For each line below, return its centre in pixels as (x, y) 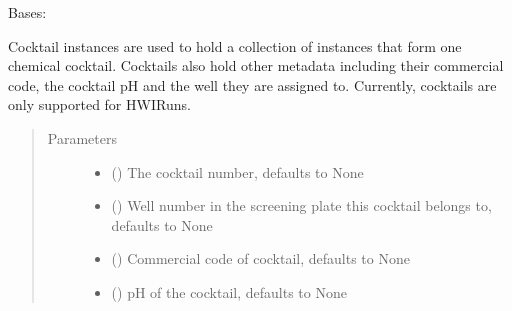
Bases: (27, 12)
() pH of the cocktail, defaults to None (229, 291)
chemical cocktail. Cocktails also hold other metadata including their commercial (256, 65)
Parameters (82, 137)
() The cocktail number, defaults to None (237, 171)
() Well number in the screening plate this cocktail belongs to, (301, 205)
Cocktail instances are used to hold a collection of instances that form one (235, 45)
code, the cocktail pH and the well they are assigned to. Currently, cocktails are (252, 84)
